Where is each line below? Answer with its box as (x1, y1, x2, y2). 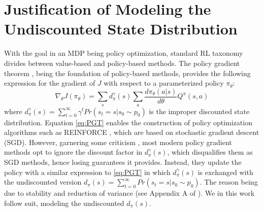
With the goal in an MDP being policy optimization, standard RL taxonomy (4, 48, 243, 58)
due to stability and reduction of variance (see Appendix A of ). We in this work (4, 188, 255, 198)
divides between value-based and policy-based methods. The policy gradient (4, 57, 240, 68)
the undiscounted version (4, 176, 82, 187)
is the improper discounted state (149, 105, 250, 116)
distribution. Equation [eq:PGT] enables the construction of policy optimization (4, 117, 252, 127)
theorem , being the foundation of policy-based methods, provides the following (4, 67, 251, 78)
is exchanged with (198, 166, 253, 177)
